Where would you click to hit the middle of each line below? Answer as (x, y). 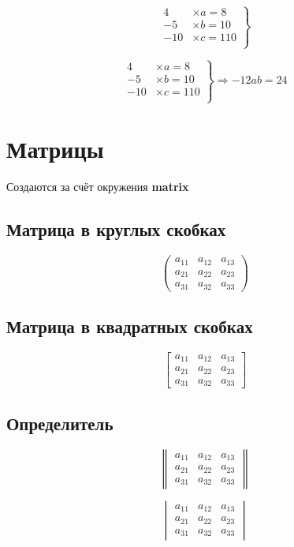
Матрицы (55, 149)
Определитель (60, 423)
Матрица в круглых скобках (116, 229)
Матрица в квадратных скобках (130, 326)
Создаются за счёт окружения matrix (98, 187)
